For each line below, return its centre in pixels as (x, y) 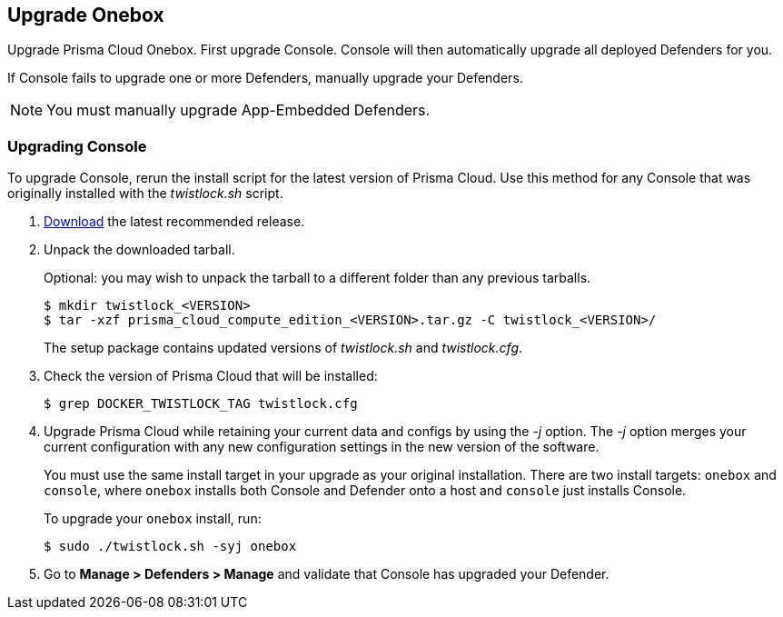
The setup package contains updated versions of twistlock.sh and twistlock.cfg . (283, 348)
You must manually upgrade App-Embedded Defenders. (238, 110)
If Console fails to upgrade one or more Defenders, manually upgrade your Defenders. (265, 78)
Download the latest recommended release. (174, 222)
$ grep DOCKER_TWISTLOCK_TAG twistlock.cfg (201, 404)
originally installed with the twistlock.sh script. (145, 194)
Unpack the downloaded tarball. (139, 250)
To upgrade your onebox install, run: (153, 519)
